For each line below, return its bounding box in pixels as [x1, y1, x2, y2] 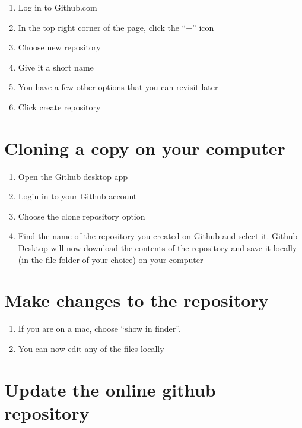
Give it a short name [18, 61, 94, 73]
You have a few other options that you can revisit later [18, 81, 218, 93]
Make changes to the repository [4, 288, 269, 312]
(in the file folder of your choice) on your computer [18, 253, 204, 265]
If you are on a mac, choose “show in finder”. [18, 322, 181, 335]
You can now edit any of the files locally [18, 342, 164, 354]
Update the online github [4, 377, 216, 401]
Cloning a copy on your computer [4, 135, 285, 160]
